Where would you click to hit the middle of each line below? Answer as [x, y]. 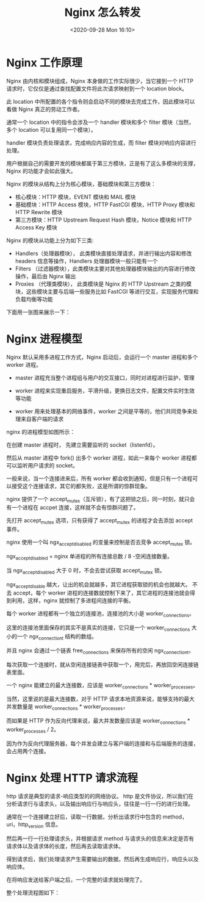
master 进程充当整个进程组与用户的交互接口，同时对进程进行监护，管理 [105, 377]
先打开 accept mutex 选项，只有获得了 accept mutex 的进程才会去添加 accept [100, 521]
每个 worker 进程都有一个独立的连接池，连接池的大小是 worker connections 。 [101, 614]
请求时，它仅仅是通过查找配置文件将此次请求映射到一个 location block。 [97, 88]
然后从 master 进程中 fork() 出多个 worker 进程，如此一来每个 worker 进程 [99, 458]
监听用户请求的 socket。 [47, 465]
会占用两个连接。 [28, 751]
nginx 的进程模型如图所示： [41, 431]
